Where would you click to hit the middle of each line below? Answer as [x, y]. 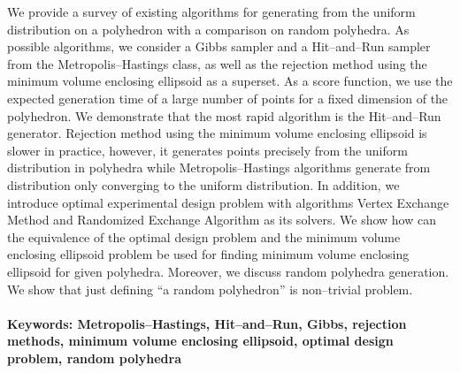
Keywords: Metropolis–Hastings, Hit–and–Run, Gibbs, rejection [207, 323]
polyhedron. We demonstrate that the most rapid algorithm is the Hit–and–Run [224, 115]
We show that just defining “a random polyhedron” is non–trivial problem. [210, 289]
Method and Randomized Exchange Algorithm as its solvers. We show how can [222, 220]
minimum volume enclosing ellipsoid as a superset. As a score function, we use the [230, 81]
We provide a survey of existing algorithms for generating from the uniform [211, 11]
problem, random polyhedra [94, 358]
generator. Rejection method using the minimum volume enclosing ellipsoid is [217, 133]
